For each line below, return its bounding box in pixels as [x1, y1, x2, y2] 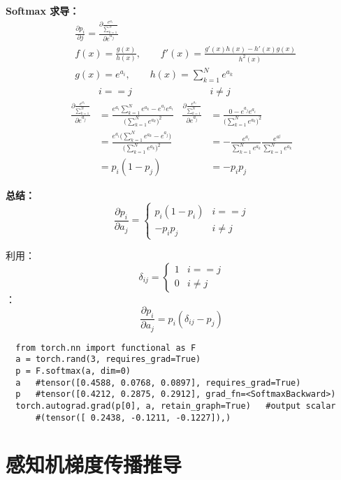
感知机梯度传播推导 [6, 450, 182, 479]
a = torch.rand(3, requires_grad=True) [15, 354, 201, 365]
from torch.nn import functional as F [15, 342, 196, 353]
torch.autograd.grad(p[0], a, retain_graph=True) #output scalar [15, 400, 336, 411]
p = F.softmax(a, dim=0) [15, 365, 131, 376]
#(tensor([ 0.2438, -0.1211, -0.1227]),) [35, 412, 231, 423]
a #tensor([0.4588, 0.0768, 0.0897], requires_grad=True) [15, 377, 301, 388]
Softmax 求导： [6, 3, 80, 17]
